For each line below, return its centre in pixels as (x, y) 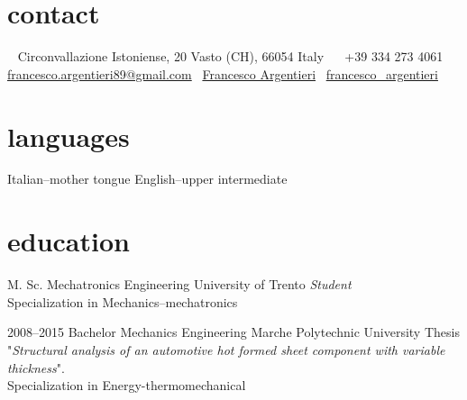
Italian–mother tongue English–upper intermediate (147, 179)
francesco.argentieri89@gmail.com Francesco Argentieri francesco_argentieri (223, 73)
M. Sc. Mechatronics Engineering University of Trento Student (179, 284)
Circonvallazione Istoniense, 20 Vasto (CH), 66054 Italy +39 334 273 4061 (230, 56)
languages (69, 136)
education (69, 241)
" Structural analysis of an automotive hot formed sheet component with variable (226, 349)
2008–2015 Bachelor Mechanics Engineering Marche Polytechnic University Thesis (233, 332)
